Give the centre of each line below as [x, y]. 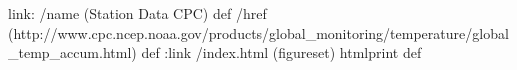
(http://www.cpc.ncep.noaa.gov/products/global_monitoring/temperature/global [258, 32]
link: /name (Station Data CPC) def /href [137, 13]
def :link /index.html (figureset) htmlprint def [281, 52]
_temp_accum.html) [72, 52]
